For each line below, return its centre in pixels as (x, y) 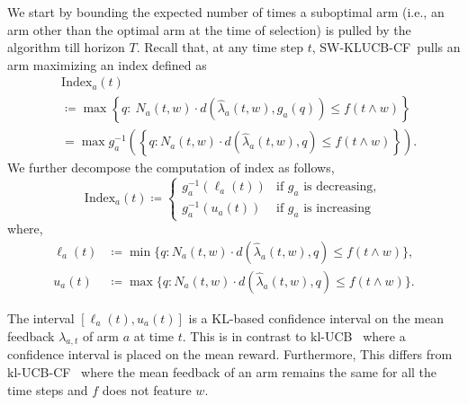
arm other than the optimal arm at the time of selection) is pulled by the (209, 29)
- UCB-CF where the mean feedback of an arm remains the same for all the (227, 372)
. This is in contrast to (244, 335)
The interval (41, 318)
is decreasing (338, 187)
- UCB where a (363, 335)
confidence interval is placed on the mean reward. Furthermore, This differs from (230, 354)
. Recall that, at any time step (220, 47)
